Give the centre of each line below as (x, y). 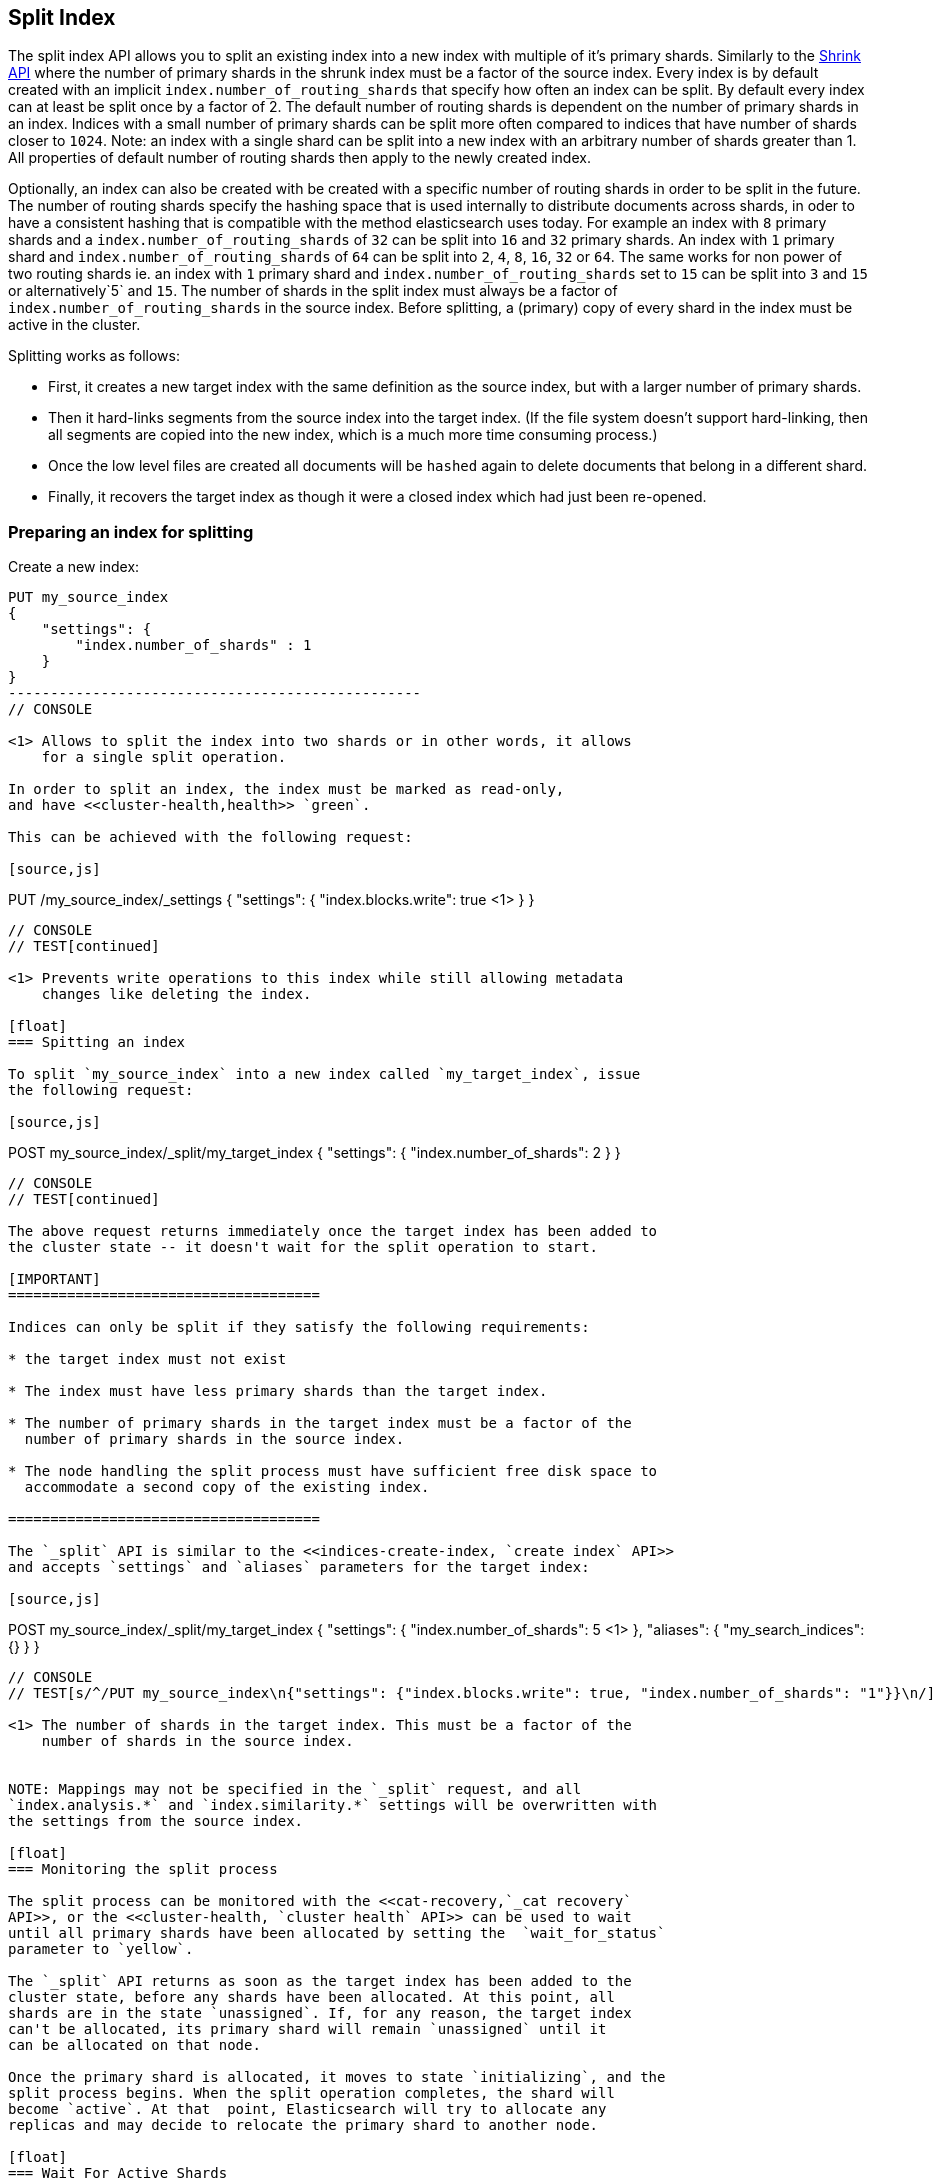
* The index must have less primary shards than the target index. (278, 1391)
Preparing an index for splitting (131, 531)
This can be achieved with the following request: (210, 837)
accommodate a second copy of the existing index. (227, 1487)
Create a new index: (74, 567)
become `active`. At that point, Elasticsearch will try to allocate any (307, 2109)
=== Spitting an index (97, 1042)
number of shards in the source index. (197, 1741)
